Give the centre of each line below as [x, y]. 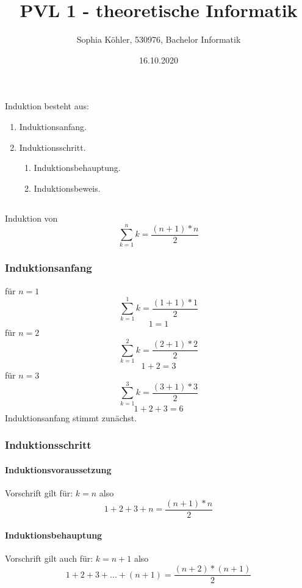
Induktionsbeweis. [67, 188]
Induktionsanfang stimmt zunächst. [71, 417]
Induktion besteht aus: [47, 106]
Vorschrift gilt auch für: [49, 558]
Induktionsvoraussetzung [58, 469]
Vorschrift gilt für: [39, 493]
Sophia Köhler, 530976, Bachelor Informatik [159, 39]
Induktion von [31, 218]
